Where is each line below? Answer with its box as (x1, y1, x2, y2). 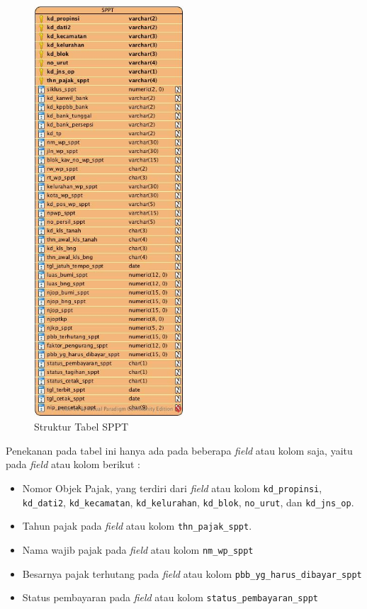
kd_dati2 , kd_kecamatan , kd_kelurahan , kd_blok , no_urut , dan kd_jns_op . (22, 494, 354, 509)
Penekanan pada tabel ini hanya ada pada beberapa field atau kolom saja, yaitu (6, 443, 353, 457)
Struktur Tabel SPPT (34, 419, 129, 434)
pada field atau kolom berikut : (6, 457, 140, 472)
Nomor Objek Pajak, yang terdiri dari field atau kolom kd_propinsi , (22, 480, 322, 495)
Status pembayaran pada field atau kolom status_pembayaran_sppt (22, 590, 318, 605)
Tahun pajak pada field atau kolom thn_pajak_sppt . (22, 518, 252, 533)
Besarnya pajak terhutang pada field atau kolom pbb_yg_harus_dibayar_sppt (22, 566, 362, 581)
